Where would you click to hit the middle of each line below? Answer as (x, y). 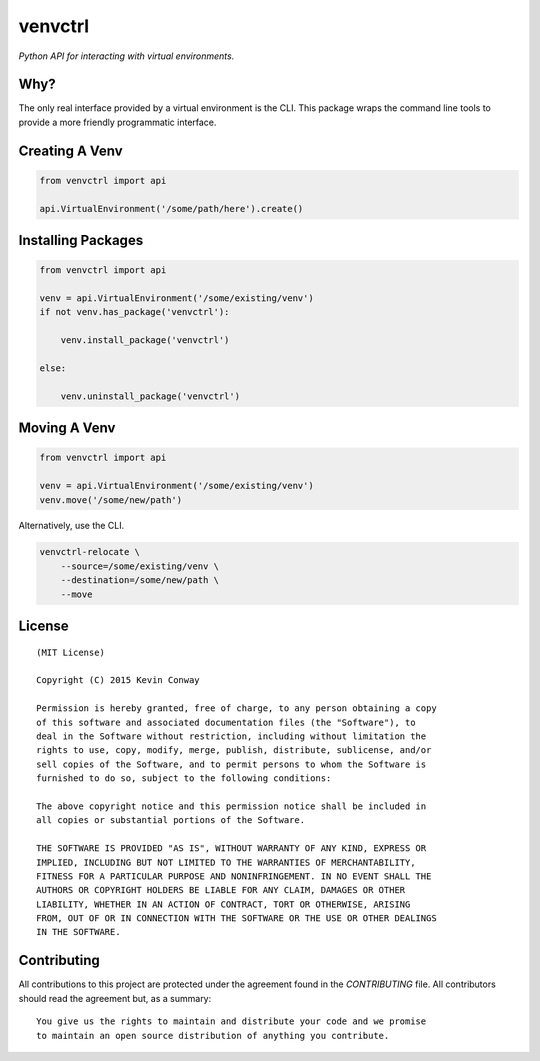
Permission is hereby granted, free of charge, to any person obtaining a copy (236, 708)
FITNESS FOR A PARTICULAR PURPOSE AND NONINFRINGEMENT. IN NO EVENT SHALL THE (234, 876)
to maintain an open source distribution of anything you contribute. (213, 1035)
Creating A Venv (71, 150)
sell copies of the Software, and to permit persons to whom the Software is (231, 764)
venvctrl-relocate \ (89, 552)
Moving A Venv (67, 428)
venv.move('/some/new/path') (111, 499)
